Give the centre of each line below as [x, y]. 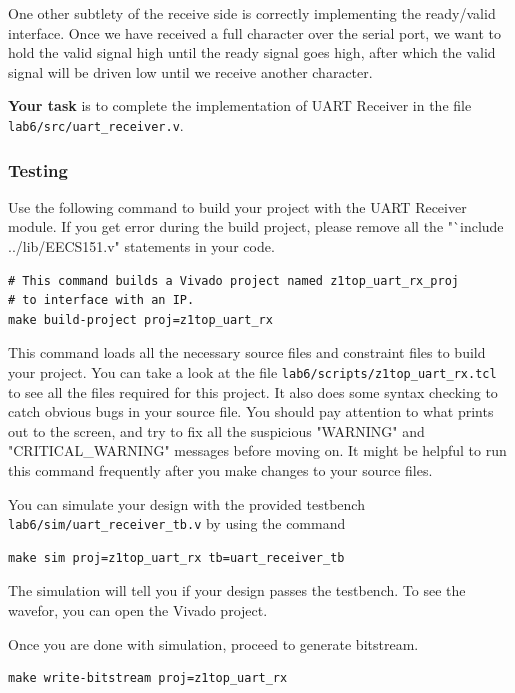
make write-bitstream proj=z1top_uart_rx [148, 678]
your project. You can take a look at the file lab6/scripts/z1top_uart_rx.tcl [252, 372]
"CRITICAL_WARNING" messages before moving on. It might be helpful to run [257, 450]
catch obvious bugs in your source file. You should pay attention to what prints [251, 411]
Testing [38, 169]
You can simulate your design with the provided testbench [186, 503]
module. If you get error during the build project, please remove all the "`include [256, 226]
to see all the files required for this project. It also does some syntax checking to [253, 391]
